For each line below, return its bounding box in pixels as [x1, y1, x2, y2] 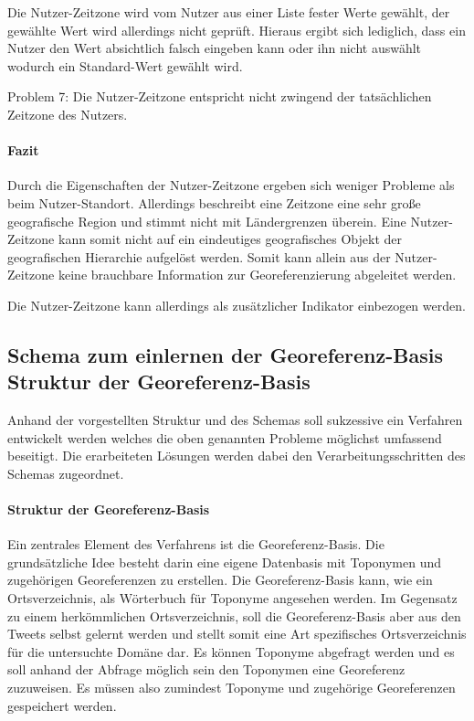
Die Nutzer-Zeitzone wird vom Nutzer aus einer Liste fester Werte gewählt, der [7, 3, 450, 21]
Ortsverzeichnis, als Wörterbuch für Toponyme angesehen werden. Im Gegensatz [7, 588, 458, 608]
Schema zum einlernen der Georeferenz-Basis [7, 340, 443, 368]
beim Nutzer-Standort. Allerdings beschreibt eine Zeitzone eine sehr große [7, 193, 421, 212]
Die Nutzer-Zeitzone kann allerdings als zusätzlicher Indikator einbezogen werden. [7, 295, 466, 314]
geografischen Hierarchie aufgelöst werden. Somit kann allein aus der [7, 247, 391, 266]
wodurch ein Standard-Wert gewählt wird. [7, 56, 243, 75]
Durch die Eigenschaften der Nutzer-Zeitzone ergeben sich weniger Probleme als [7, 175, 455, 195]
